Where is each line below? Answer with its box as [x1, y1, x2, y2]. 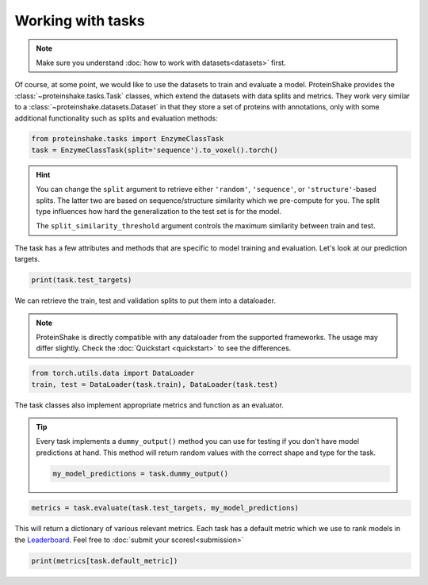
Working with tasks [14, 12, 146, 29]
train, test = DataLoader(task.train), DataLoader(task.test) [31, 380, 278, 388]
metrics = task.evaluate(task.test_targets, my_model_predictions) [31, 503, 300, 513]
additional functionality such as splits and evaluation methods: [14, 113, 218, 123]
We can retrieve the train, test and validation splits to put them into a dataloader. [14, 296, 277, 305]
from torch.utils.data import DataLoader [31, 369, 195, 378]
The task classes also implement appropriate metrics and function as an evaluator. [14, 400, 285, 410]
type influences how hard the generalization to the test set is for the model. [36, 207, 281, 216]
